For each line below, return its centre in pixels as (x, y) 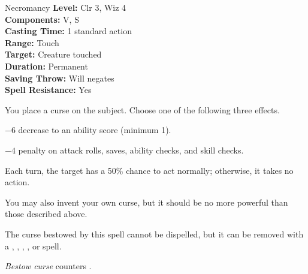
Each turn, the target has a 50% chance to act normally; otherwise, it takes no (149, 170)
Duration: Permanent (46, 66)
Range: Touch (32, 42)
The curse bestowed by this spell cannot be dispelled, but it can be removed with (154, 234)
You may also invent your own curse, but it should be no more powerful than (147, 202)
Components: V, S (42, 19)
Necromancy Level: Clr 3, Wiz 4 (66, 7)
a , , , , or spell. (33, 246)
